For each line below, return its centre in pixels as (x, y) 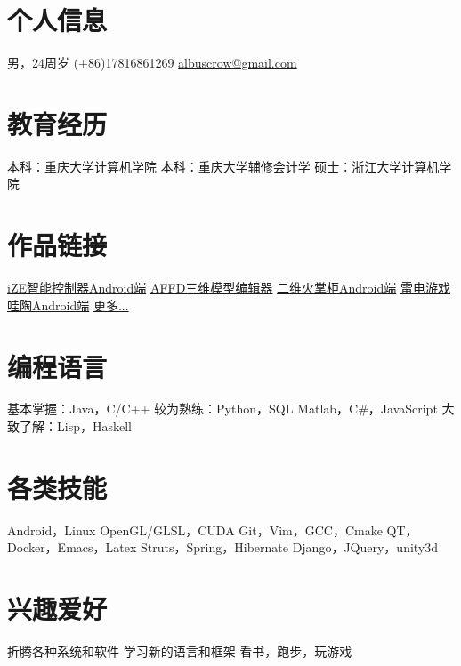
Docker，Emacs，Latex (72, 547)
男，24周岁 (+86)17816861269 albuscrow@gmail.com (152, 63)
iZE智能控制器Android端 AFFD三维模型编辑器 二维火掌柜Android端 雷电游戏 (229, 288)
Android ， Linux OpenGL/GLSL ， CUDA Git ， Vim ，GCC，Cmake (195, 530)
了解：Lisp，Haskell (75, 426)
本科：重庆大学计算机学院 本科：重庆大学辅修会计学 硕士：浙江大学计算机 (223, 166)
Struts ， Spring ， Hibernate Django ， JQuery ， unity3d (290, 547)
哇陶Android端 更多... (68, 305)
